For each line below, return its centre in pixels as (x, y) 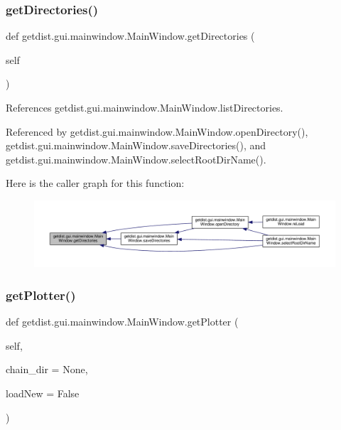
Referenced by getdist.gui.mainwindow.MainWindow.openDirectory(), (157, 131)
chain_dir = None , (47, 369)
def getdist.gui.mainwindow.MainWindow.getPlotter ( (122, 322)
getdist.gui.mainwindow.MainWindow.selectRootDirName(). (136, 159)
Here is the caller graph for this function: (95, 183)
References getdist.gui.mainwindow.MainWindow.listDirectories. (145, 107)
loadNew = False (43, 393)
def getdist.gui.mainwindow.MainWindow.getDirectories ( (130, 36)
